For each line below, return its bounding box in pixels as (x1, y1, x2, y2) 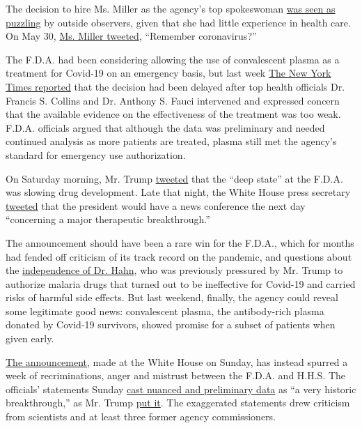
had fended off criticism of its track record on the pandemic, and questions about (6, 249, 352, 263)
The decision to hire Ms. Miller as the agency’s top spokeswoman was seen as (6, 1, 336, 15)
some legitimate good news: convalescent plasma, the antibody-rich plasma (6, 303, 324, 318)
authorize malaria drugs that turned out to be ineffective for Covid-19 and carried (6, 276, 356, 291)
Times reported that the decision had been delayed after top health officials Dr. (6, 79, 345, 93)
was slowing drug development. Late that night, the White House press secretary (6, 185, 351, 199)
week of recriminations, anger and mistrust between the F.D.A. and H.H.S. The (6, 368, 346, 383)
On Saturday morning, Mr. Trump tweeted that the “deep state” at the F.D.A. (6, 171, 343, 185)
